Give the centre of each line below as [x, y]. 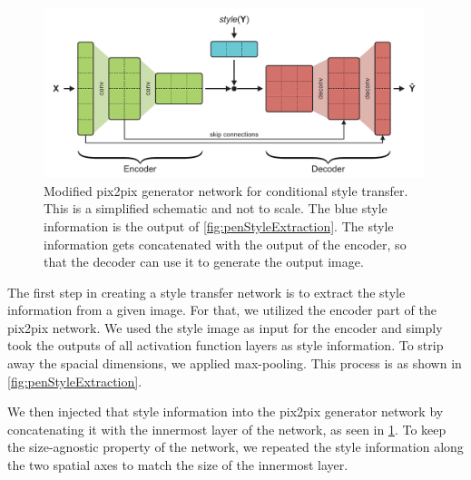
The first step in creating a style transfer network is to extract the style [206, 292]
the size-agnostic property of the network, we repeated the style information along [235, 447]
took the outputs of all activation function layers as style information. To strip [226, 345]
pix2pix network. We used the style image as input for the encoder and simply [225, 327]
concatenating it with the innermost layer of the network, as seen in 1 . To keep [227, 429]
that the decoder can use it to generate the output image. [204, 262]
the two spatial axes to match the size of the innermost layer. [178, 465]
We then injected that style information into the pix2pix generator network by [226, 411]
